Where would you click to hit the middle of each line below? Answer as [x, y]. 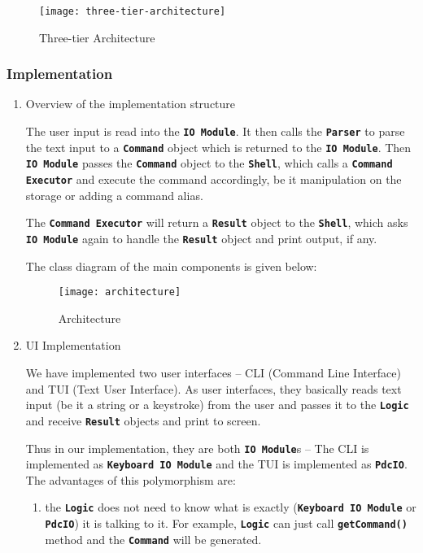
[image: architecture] [120, 292]
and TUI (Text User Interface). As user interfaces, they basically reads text [214, 388]
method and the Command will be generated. [153, 539]
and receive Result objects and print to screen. [143, 420]
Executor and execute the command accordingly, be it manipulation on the [214, 179]
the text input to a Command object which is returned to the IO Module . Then [218, 147]
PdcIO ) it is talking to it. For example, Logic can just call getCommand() [226, 523]
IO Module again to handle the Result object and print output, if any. [201, 238]
